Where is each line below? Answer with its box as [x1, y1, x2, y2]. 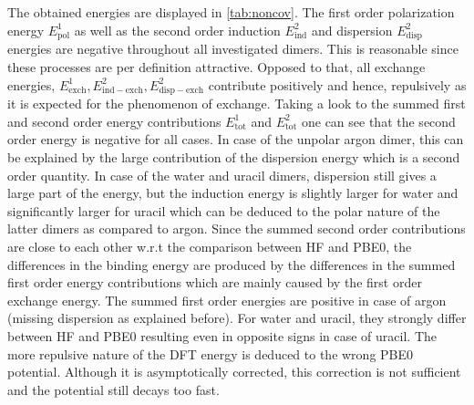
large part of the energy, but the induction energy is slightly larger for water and [7, 183, 459, 202]
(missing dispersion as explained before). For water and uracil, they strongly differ [7, 308, 467, 327]
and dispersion [311, 20, 393, 39]
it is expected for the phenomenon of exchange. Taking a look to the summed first [7, 94, 466, 113]
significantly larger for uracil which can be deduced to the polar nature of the [7, 201, 440, 220]
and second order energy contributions [7, 111, 222, 130]
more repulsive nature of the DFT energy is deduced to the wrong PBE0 [7, 344, 414, 363]
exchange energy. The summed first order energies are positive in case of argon [7, 290, 447, 309]
